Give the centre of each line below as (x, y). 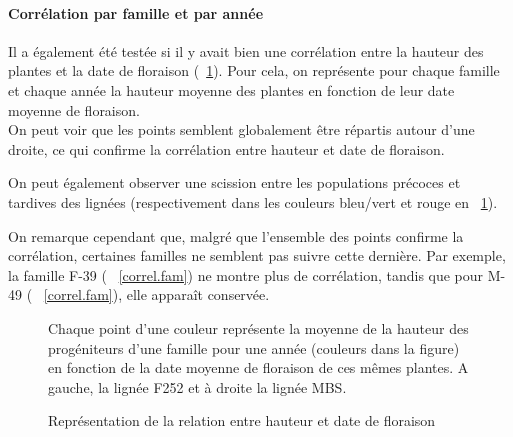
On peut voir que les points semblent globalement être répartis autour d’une (241, 129)
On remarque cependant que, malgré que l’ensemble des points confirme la (236, 235)
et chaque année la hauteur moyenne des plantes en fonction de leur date (231, 89)
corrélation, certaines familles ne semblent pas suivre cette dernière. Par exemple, (257, 255)
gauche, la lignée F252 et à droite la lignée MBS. (197, 386)
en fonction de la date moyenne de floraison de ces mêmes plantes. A (258, 367)
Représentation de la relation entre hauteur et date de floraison (242, 420)
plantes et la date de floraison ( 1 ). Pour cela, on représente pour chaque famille (254, 70)
